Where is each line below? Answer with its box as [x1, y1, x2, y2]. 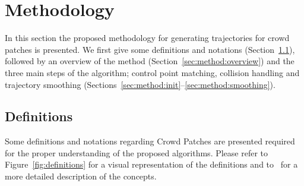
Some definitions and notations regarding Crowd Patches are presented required [5, 135, 295, 147]
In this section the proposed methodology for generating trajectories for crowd [5, 31, 290, 44]
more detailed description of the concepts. [5, 170, 157, 182]
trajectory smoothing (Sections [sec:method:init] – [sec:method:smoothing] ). [5, 78, 275, 90]
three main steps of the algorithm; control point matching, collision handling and [5, 66, 300, 78]
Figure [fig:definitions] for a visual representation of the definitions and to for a [5, 158, 298, 171]
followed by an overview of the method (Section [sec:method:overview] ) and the [5, 55, 294, 67]
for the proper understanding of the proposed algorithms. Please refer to [5, 146, 268, 159]
